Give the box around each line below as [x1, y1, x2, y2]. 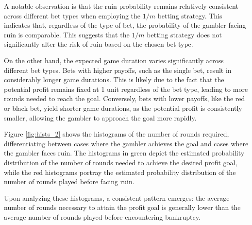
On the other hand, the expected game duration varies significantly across [4, 55, 224, 65]
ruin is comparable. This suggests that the [4, 29, 130, 39]
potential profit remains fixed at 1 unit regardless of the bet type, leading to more [4, 84, 248, 94]
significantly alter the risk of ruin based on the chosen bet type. [4, 39, 193, 49]
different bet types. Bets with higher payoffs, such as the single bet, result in [4, 65, 232, 75]
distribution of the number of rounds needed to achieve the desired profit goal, [4, 157, 237, 167]
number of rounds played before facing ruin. [4, 176, 134, 187]
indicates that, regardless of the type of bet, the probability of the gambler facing [4, 20, 246, 30]
